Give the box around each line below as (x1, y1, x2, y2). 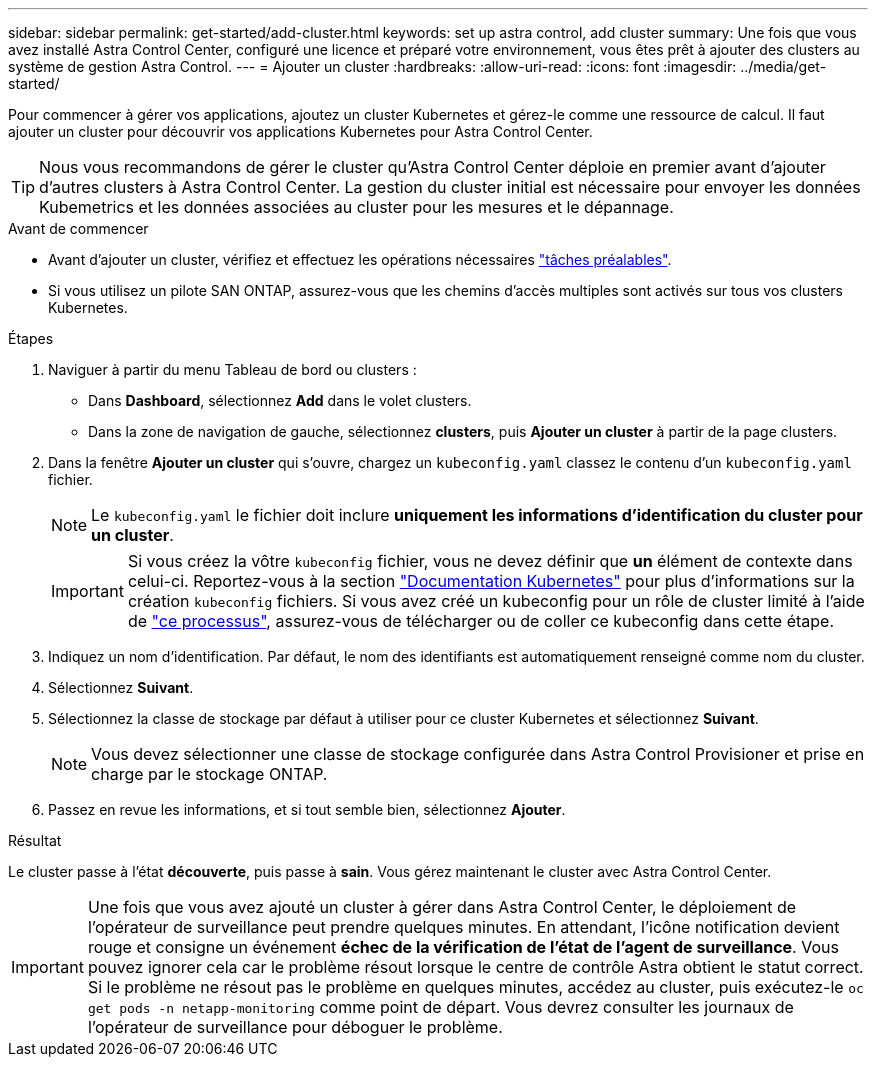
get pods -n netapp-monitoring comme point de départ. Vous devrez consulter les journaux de (87, 997, 794, 1017)
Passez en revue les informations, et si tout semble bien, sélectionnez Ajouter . (48, 801, 566, 818)
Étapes (8, 330, 54, 347)
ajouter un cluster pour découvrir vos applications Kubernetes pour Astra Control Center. (8, 123, 593, 140)
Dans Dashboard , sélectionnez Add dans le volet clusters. (88, 392, 472, 409)
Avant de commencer (8, 220, 149, 237)
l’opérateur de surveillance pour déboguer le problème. (87, 1017, 503, 1037)
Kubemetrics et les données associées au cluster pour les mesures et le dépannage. (39, 197, 674, 217)
